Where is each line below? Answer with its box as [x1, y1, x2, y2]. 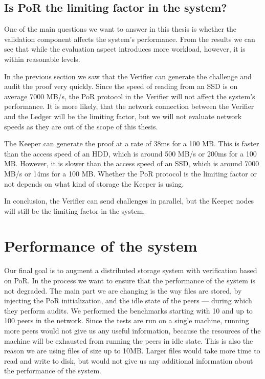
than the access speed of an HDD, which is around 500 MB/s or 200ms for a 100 [4, 148, 257, 159]
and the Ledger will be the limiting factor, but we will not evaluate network [4, 110, 242, 121]
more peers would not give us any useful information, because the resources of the [4, 325, 261, 336]
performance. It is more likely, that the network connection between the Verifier [4, 101, 254, 112]
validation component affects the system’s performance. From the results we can [4, 33, 255, 44]
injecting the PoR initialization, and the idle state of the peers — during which [4, 295, 252, 306]
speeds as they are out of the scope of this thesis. [4, 121, 158, 131]
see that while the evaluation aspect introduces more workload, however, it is [4, 43, 246, 54]
